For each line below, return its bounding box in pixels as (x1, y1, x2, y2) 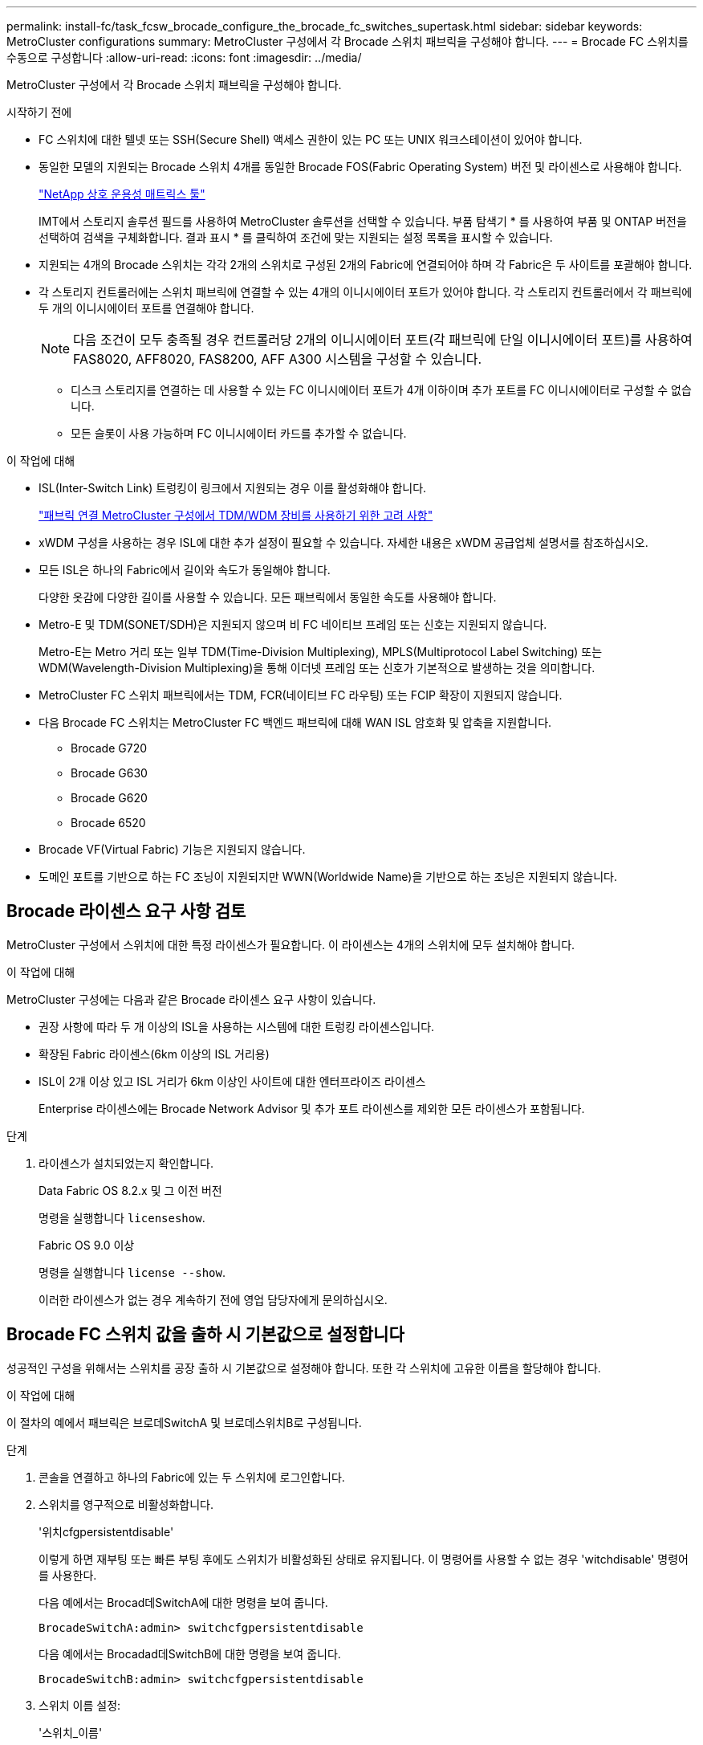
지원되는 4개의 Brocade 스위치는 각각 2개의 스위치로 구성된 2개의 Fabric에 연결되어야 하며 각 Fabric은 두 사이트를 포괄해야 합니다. (39, 258, 693, 271)
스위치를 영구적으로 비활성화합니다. (39, 1497, 213, 1511)
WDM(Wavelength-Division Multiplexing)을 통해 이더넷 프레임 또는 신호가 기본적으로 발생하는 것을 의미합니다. (39, 661, 595, 675)
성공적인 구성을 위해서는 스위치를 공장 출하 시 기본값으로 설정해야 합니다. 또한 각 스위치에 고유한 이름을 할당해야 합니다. (6, 1360, 601, 1375)
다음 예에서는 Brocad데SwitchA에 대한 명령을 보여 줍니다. (39, 1595, 328, 1609)
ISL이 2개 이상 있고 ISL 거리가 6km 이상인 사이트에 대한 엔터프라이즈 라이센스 (39, 1074, 426, 1088)
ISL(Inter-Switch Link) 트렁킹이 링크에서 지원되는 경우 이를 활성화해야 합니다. (39, 481, 427, 495)
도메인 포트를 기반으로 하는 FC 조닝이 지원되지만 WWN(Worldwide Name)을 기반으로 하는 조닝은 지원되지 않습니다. (39, 870, 618, 883)
